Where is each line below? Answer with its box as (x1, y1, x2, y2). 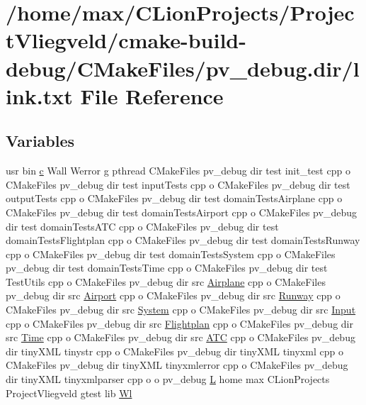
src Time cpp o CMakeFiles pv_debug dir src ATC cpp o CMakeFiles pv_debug (6, 330, 355, 345)
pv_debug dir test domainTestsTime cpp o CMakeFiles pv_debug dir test (6, 260, 328, 275)
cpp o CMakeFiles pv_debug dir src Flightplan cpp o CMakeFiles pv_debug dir (6, 316, 353, 331)
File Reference (80, 81, 224, 110)
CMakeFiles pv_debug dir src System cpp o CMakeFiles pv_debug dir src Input (6, 302, 356, 317)
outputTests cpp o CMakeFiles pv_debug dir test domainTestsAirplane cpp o (6, 191, 343, 206)
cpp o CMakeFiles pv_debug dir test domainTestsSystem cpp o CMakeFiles (6, 246, 336, 261)
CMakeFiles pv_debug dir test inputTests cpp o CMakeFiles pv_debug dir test (6, 177, 350, 192)
